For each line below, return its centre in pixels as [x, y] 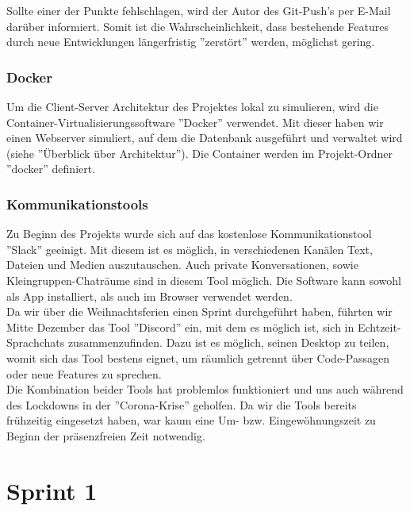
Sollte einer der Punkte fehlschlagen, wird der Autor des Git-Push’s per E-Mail [199, 10]
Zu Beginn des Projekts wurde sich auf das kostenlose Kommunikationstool [189, 234]
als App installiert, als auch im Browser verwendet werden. [149, 296]
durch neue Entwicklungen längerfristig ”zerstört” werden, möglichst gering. [191, 42]
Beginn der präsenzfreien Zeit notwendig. [106, 435]
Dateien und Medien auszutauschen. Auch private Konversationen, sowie [182, 265]
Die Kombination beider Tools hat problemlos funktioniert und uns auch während [205, 389]
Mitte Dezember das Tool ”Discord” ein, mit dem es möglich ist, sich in [180, 327]
